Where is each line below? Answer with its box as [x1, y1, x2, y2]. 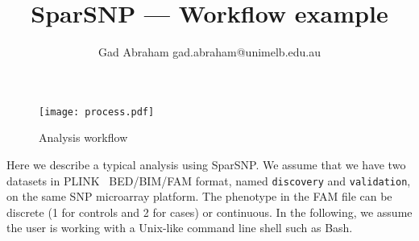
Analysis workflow [39, 129, 128, 146]
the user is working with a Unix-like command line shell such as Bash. [6, 219, 353, 236]
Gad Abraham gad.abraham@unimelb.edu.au [98, 44, 321, 60]
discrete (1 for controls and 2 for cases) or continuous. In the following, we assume [6, 203, 413, 220]
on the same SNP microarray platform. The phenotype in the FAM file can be [6, 188, 392, 205]
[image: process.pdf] [39, 106, 155, 118]
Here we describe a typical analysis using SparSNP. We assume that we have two [6, 156, 406, 172]
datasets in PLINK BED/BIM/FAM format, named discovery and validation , [6, 172, 411, 189]
